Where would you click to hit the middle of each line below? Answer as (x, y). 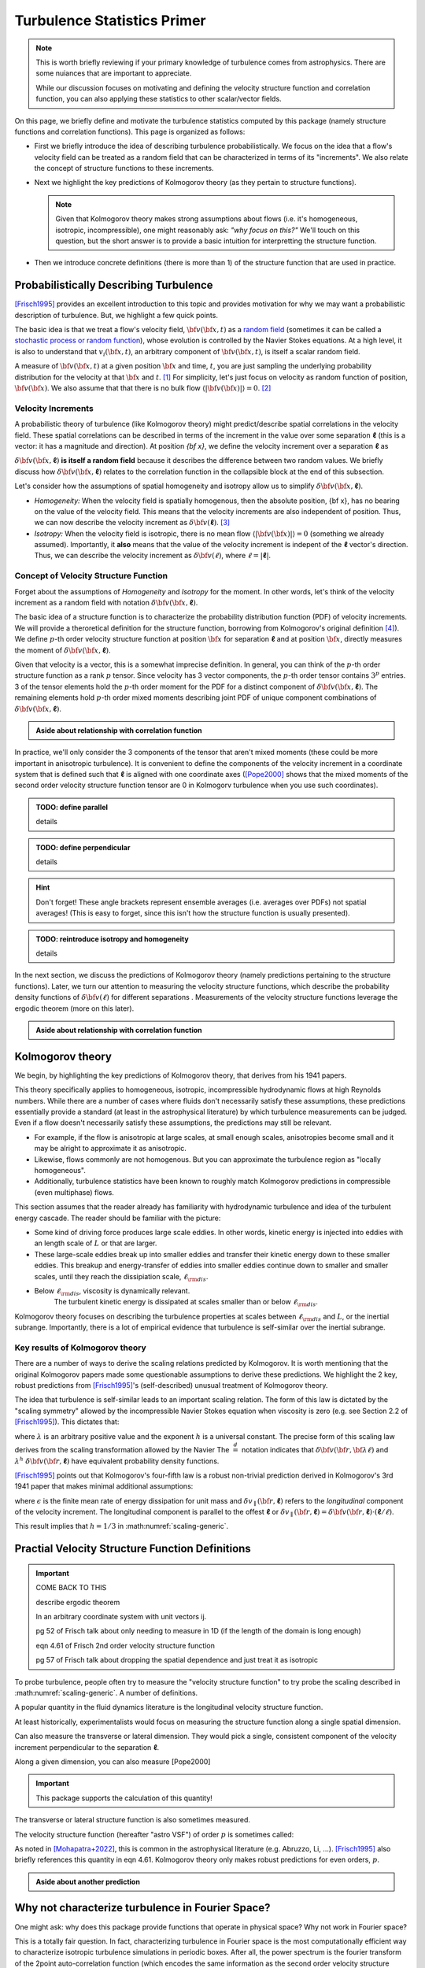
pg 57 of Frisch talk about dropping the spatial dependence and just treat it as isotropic (177, 1660)
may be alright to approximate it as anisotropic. (110, 1149)
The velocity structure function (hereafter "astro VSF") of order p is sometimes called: (154, 1834)
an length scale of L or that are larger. (96, 1243)
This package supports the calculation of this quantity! (124, 1798)
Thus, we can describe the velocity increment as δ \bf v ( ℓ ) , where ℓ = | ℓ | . (153, 556)
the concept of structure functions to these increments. (124, 168)
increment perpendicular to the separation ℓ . (87, 1747)
